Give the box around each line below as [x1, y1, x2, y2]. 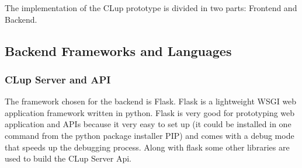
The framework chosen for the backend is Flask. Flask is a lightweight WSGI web [5, 95, 297, 107]
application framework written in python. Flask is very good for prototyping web [5, 106, 295, 118]
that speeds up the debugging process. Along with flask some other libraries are [5, 141, 290, 153]
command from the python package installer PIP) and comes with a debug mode [5, 129, 294, 141]
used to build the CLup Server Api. [5, 152, 131, 164]
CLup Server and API [5, 72, 111, 86]
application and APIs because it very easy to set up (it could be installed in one [5, 118, 291, 130]
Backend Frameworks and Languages [5, 41, 232, 60]
